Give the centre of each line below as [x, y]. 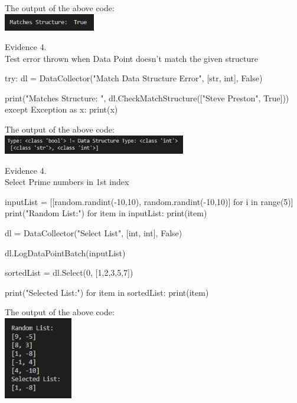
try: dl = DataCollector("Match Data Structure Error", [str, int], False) [134, 78]
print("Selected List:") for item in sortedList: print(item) [107, 292]
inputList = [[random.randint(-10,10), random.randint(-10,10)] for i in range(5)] [149, 201]
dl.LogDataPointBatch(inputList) [65, 252]
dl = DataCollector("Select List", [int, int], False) [94, 232]
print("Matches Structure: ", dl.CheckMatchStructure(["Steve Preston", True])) [147, 98]
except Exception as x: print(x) [61, 109]
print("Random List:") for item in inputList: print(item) [106, 213]
